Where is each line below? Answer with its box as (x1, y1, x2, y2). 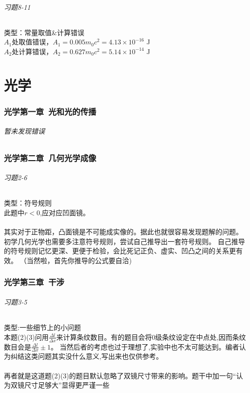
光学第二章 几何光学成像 (4, 151, 96, 164)
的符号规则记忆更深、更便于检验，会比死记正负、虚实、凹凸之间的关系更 (4, 246, 236, 256)
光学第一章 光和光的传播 (4, 105, 96, 117)
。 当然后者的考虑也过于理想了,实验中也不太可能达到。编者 (50, 341, 239, 352)
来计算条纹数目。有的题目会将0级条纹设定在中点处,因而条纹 (56, 331, 246, 342)
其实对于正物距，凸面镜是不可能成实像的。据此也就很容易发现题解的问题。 (4, 227, 243, 237)
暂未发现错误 (4, 126, 45, 136)
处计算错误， (12, 46, 53, 56)
